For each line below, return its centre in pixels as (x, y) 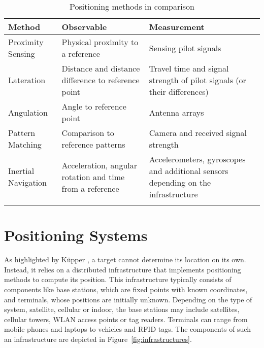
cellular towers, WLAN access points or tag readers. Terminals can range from (126, 319)
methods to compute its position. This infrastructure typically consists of (118, 279)
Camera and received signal (198, 133)
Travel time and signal (189, 68)
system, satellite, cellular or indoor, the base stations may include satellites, (122, 309)
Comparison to (88, 133)
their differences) (179, 92)
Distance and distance (101, 68)
